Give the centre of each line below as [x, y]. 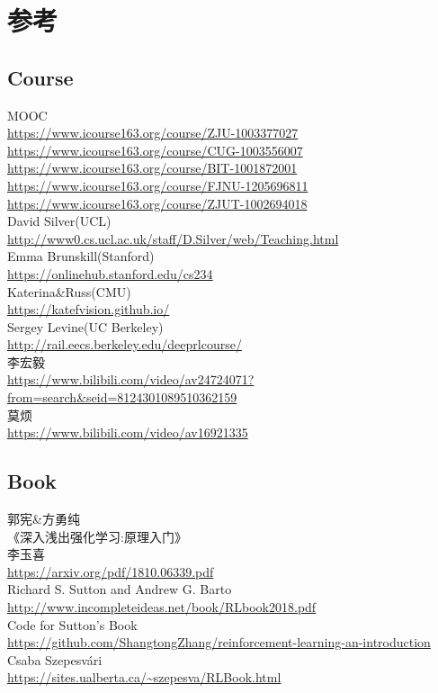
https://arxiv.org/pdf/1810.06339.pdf [111, 571]
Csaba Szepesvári [55, 659]
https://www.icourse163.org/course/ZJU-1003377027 [153, 133]
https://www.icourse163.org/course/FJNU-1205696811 [158, 185]
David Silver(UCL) [59, 221]
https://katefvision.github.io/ [89, 309]
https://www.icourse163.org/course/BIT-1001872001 [152, 168]
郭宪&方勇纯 [44, 519]
